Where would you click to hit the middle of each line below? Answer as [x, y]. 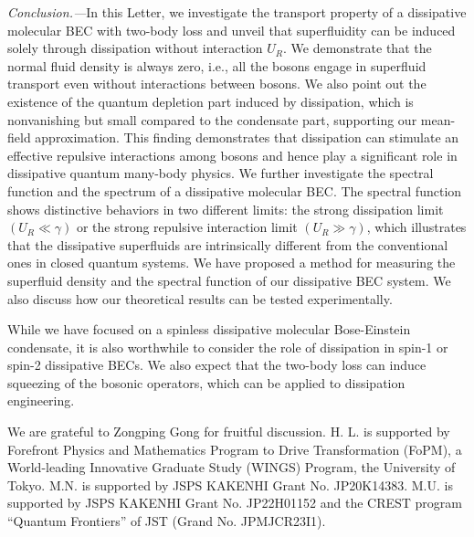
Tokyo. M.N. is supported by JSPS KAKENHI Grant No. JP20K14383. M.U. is [230, 484]
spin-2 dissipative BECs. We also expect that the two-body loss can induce [217, 365]
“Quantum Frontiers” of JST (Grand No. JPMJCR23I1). [167, 521]
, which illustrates [416, 227]
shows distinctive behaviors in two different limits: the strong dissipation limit [226, 209]
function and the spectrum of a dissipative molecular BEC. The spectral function [235, 190]
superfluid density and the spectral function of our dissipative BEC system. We [229, 280]
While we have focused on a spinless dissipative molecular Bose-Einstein [209, 329]
